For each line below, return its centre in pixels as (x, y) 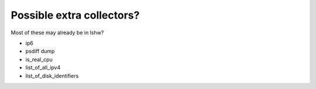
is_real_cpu (39, 59)
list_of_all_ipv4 (43, 67)
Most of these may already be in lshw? (57, 33)
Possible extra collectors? (75, 15)
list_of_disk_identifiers (52, 76)
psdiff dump (40, 51)
